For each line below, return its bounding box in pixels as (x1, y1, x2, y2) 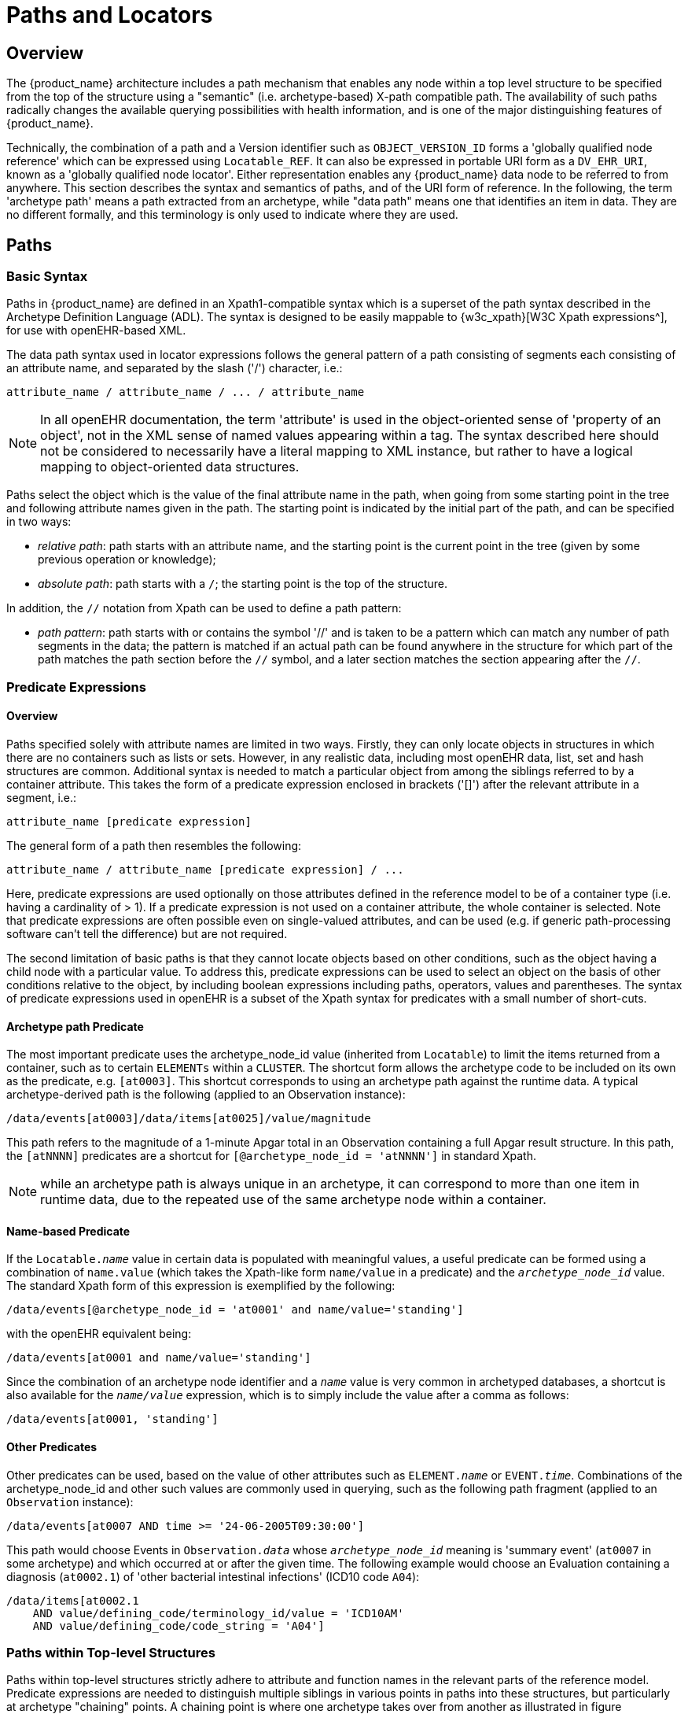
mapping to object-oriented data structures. (40, 459, 300, 475)
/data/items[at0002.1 (6, 1594, 139, 1607)
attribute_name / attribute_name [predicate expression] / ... (6, 863, 404, 876)
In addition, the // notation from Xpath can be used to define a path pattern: (6, 601, 402, 615)
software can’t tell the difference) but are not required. (6, 926, 288, 940)
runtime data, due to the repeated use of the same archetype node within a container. (40, 1191, 546, 1208)
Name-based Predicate (6, 1224, 131, 1238)
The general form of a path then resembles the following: (6, 838, 302, 852)
